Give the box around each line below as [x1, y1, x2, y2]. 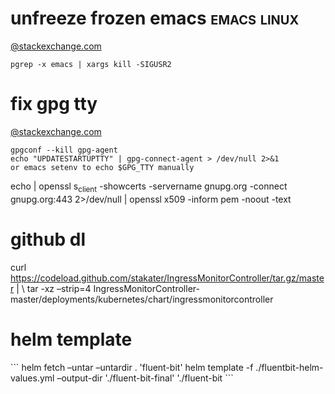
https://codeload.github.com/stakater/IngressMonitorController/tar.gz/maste [10, 272, 325, 284]
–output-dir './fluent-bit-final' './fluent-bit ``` [56, 372, 234, 384]
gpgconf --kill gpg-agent [10, 145, 118, 155]
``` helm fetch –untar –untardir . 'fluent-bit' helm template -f [10, 361, 254, 373]
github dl [10, 228, 86, 251]
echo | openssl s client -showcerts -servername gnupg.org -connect [10, 180, 288, 194]
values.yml [10, 372, 55, 384]
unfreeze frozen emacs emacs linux [10, 7, 300, 30]
